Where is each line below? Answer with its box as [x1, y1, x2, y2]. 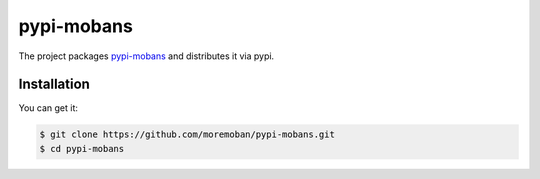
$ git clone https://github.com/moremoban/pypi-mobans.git [39, 129, 335, 140]
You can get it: [18, 102, 79, 114]
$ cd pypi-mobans [39, 143, 125, 154]
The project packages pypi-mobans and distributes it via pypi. [18, 50, 275, 62]
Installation [18, 76, 90, 93]
